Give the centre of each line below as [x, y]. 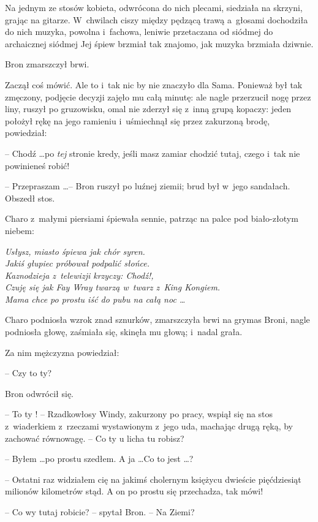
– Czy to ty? [28, 373]
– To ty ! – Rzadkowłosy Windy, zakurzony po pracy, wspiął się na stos [139, 414]
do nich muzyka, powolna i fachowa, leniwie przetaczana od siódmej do [139, 32]
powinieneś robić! [37, 165]
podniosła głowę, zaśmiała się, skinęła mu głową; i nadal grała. [124, 332]
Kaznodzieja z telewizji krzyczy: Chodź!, [79, 275]
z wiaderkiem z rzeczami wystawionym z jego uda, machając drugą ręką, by [149, 426]
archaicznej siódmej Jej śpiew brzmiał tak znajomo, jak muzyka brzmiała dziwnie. [159, 43]
